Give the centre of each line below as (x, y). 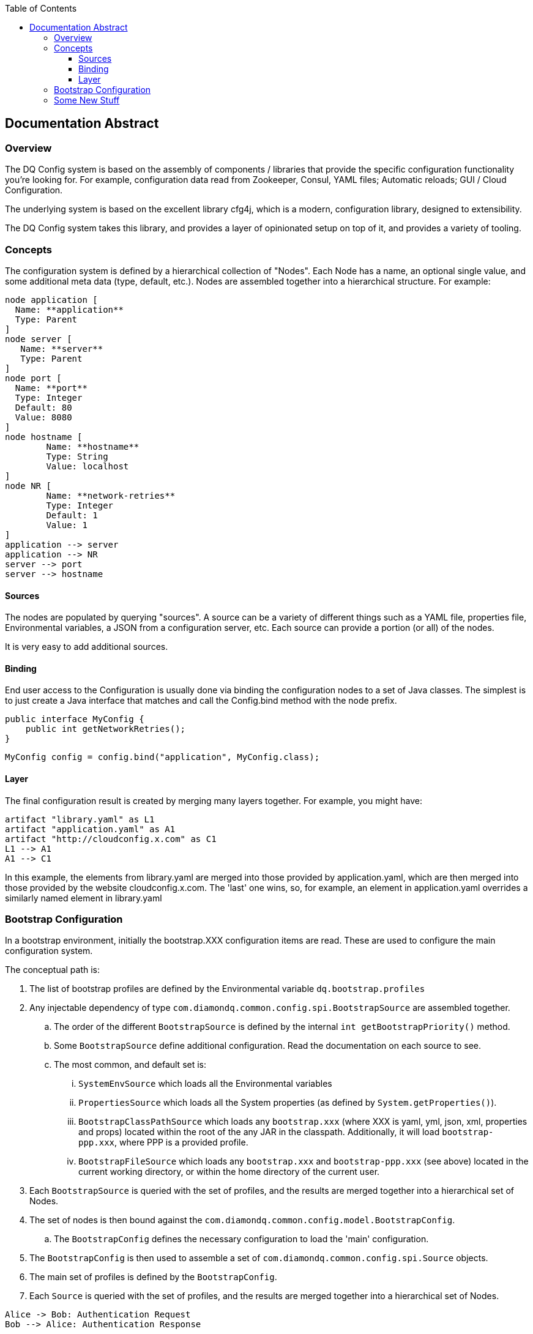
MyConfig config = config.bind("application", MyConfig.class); (162, 757)
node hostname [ (44, 437)
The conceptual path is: (53, 970)
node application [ (51, 300)
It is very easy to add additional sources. (87, 647)
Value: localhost (88, 466)
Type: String (77, 456)
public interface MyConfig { (75, 719)
